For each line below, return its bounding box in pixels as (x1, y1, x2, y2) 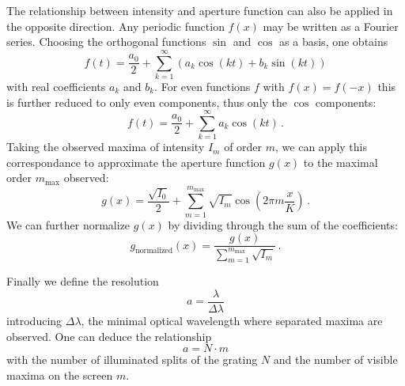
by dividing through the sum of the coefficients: (168, 216, 398, 233)
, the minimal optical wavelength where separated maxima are (81, 312, 383, 328)
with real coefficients (6, 78, 106, 94)
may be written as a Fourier (263, 17, 399, 34)
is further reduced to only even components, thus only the (6, 93, 288, 110)
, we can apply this (275, 138, 367, 155)
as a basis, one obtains (279, 33, 388, 50)
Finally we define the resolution (6, 273, 159, 289)
